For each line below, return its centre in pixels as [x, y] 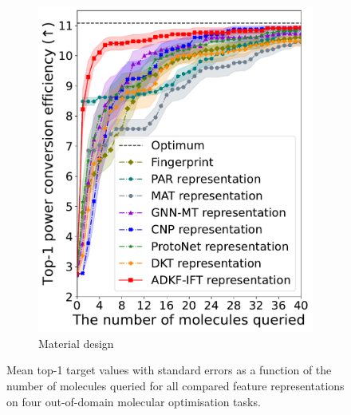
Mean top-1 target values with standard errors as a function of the [169, 370]
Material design [76, 343]
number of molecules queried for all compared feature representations [175, 385]
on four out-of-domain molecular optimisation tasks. [134, 401]
